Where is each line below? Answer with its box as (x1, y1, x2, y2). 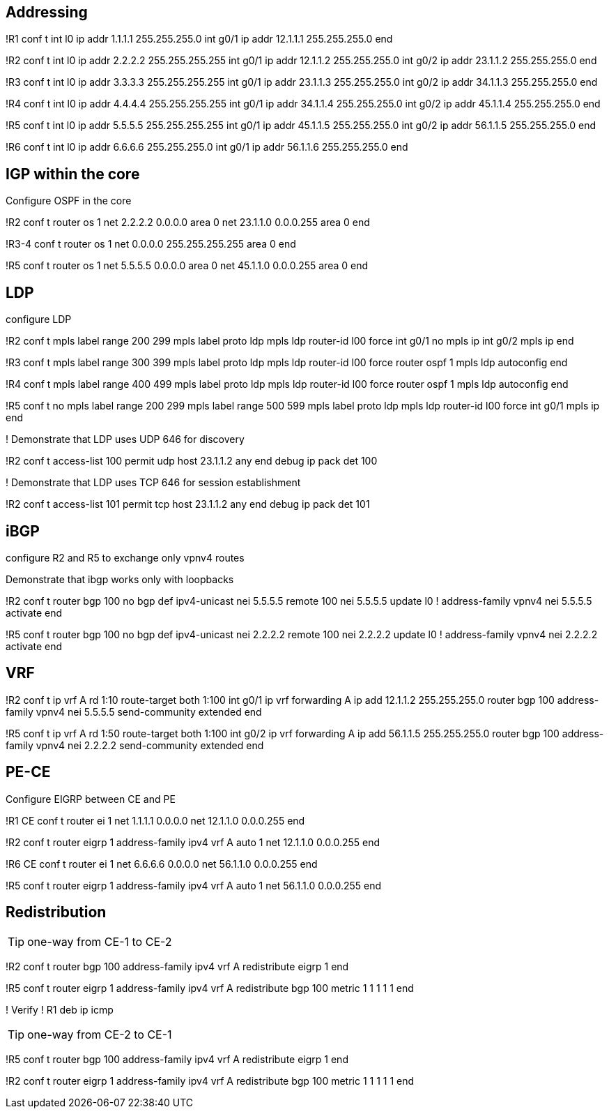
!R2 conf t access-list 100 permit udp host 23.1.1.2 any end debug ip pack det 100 (6, 455, 378, 467)
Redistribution (6, 903, 107, 921)
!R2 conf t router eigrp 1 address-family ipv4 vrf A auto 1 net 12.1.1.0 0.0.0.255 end (6, 836, 380, 848)
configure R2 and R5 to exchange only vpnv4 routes (6, 551, 245, 564)
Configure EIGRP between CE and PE (6, 792, 176, 805)
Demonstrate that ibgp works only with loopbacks (6, 573, 234, 585)
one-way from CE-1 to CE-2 (27, 935, 172, 949)
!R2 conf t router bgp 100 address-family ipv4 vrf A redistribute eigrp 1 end (6, 961, 349, 973)
